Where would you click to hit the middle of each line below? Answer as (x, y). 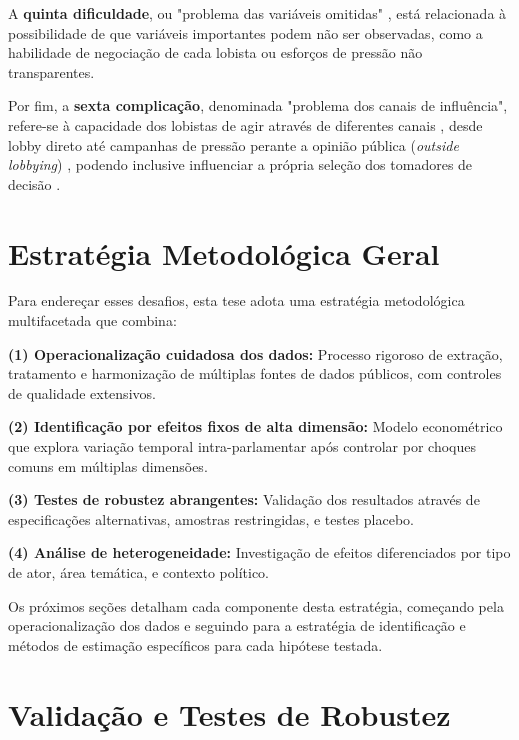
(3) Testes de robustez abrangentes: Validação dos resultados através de (244, 499)
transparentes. (51, 71)
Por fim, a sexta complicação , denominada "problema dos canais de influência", (258, 105)
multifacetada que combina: (92, 320)
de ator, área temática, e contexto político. (139, 572)
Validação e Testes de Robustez (229, 713)
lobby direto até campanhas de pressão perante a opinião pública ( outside (233, 144)
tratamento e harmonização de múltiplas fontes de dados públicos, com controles (255, 373)
